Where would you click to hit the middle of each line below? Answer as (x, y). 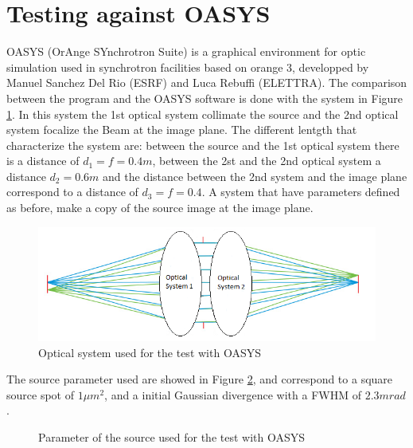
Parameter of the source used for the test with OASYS (172, 437)
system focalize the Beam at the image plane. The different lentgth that (182, 130)
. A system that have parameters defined (301, 192)
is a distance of (43, 161)
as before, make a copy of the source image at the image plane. (160, 208)
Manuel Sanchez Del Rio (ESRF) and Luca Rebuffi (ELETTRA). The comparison (207, 83)
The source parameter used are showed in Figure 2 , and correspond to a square (200, 379)
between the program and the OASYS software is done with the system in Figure (205, 98)
